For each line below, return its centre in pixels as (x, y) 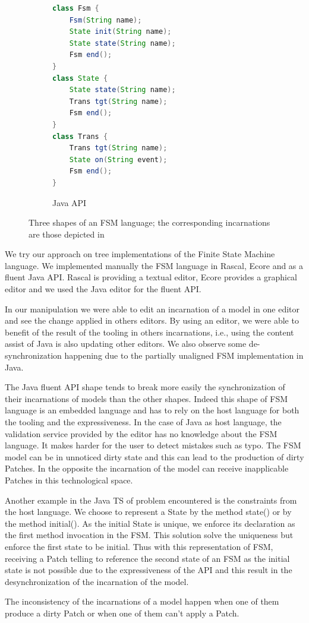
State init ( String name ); (120, 32)
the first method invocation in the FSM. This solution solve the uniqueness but (149, 535)
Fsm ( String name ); (105, 20)
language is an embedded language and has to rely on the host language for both (152, 410)
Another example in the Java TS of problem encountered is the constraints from (151, 500)
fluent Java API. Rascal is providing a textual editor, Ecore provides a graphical (151, 277)
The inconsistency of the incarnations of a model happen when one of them (142, 601)
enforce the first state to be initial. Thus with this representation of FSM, (139, 546)
